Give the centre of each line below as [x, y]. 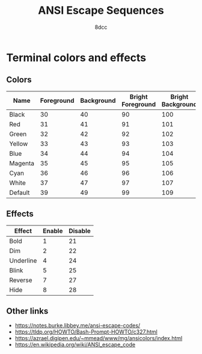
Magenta [22, 163]
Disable [80, 231]
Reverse [21, 280]
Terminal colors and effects [76, 57]
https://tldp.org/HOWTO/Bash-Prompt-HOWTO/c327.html [86, 332]
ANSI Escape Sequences [101, 11]
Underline [23, 260]
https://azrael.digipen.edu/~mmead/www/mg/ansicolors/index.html [99, 338]
